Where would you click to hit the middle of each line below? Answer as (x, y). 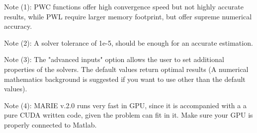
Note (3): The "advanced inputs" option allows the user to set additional (114, 59)
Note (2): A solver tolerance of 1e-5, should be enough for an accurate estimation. (128, 42)
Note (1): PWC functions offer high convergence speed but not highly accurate (124, 6)
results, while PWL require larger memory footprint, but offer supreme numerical (128, 16)
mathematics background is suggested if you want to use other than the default (125, 79)
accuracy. (18, 26)
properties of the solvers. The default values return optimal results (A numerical (126, 69)
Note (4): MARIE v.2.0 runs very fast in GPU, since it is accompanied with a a (125, 105)
